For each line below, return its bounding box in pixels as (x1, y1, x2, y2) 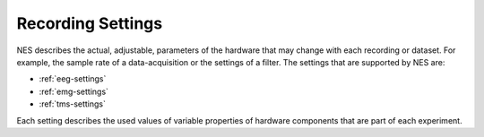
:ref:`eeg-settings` (39, 73, 107, 84)
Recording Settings (16, 13, 163, 33)
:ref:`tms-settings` (39, 98, 107, 109)
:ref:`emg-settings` (39, 86, 109, 97)
